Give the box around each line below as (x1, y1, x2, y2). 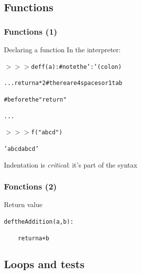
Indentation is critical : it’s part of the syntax (4, 159, 138, 169)
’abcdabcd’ (4, 145, 39, 152)
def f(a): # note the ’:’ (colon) (31, 63, 122, 70)
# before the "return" (4, 96, 67, 103)
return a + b (18, 234, 50, 242)
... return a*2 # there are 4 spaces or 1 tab (4, 80, 123, 87)
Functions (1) (4, 25, 57, 37)
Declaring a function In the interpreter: (4, 44, 121, 54)
